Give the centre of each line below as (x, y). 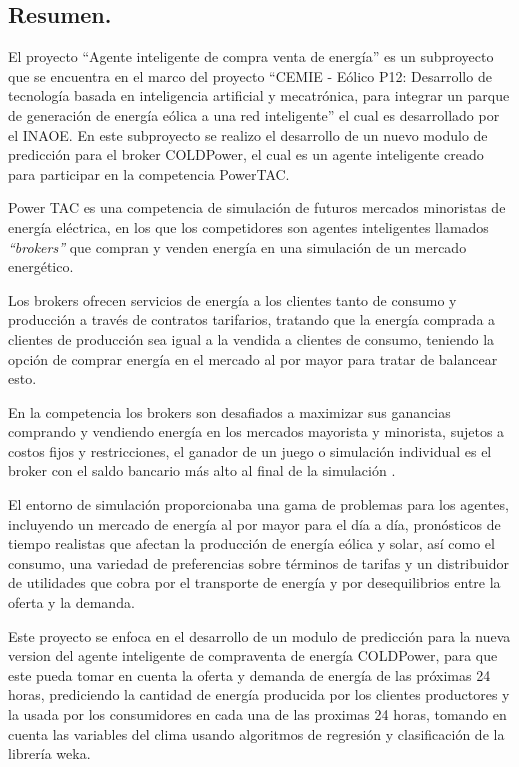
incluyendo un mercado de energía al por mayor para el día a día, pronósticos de (254, 523)
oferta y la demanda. (71, 602)
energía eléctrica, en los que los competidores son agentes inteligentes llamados (248, 226)
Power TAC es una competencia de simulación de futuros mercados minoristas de (257, 207)
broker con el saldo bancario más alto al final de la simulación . (202, 470)
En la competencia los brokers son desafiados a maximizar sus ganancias (229, 411)
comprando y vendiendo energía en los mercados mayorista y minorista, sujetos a (256, 431)
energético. (41, 266)
